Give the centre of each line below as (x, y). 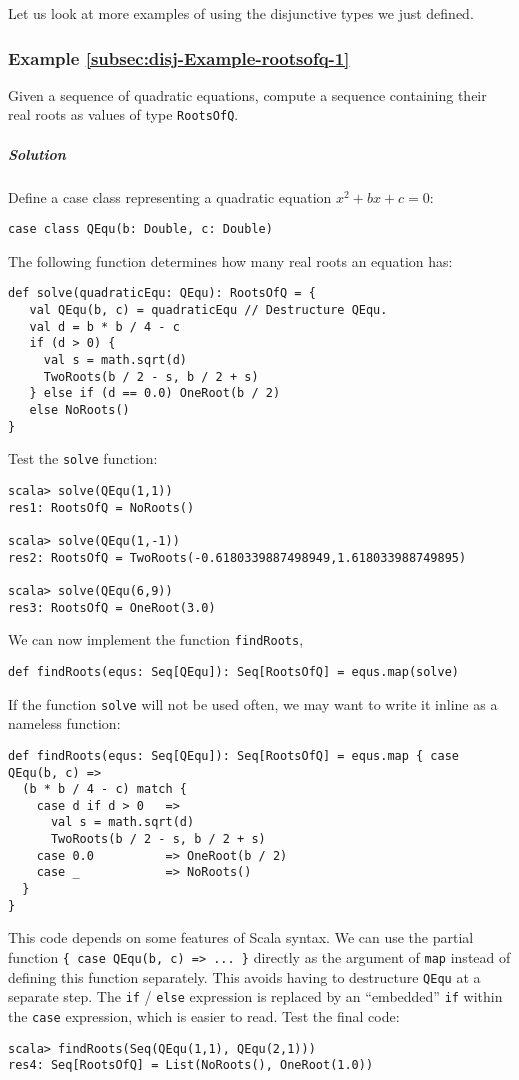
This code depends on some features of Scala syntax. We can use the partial (241, 937)
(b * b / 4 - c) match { (104, 789)
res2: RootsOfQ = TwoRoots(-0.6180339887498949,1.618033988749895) (237, 557)
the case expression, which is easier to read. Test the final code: (204, 1015)
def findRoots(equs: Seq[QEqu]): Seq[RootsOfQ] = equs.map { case (234, 755)
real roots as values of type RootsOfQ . (123, 114)
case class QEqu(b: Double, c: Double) (140, 229)
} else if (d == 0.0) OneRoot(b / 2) (155, 393)
